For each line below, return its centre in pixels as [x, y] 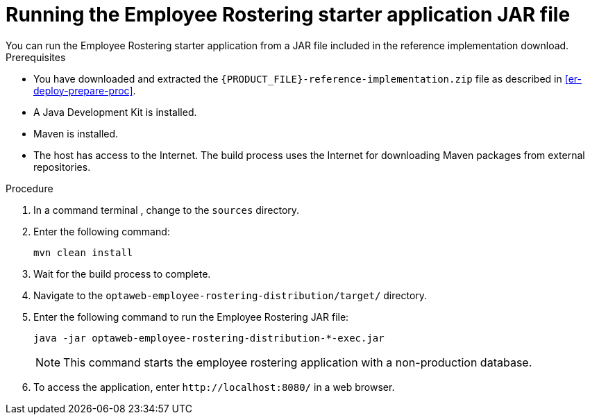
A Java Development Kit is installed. [115, 112]
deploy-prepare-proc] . [85, 90]
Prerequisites [36, 57]
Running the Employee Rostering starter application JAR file [288, 15]
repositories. [62, 167]
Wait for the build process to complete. [122, 274]
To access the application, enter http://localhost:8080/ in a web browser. [214, 387]
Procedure [29, 188]
